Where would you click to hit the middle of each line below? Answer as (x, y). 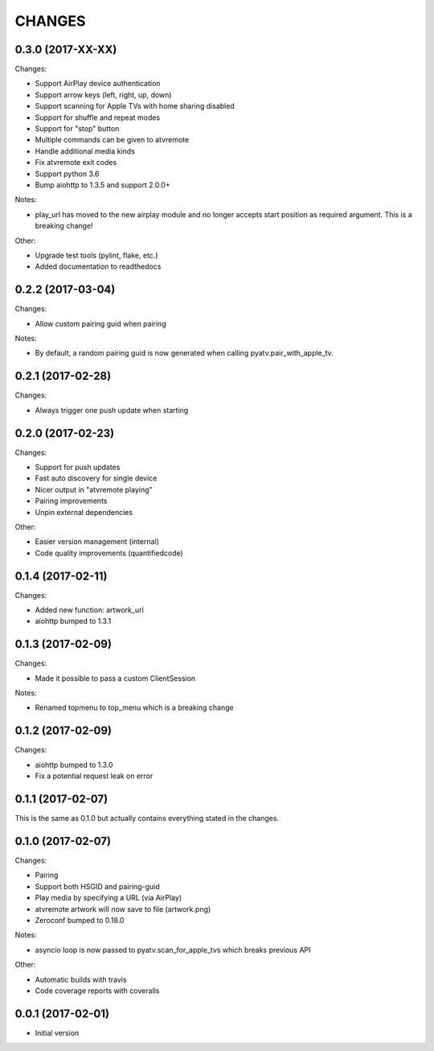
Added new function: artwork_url (89, 610)
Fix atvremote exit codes (76, 163)
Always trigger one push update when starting (112, 410)
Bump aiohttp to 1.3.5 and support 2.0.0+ (102, 184)
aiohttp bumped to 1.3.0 (74, 765)
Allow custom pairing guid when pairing (100, 324)
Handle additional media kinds (85, 151)
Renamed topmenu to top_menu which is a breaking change (134, 707)
